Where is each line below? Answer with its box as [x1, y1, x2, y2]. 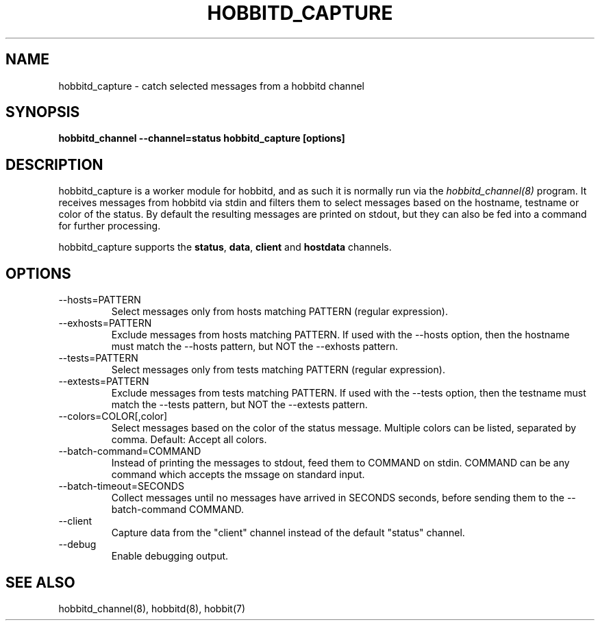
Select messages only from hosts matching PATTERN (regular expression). [111, 305, 448, 318]
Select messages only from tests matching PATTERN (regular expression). [111, 364, 445, 376]
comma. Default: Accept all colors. [111, 434, 267, 446]
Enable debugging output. [111, 550, 229, 562]
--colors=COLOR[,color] [58, 410, 168, 423]
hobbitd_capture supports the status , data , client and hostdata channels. [58, 241, 392, 253]
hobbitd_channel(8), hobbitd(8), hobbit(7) [58, 602, 246, 614]
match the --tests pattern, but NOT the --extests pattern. [111, 399, 368, 411]
